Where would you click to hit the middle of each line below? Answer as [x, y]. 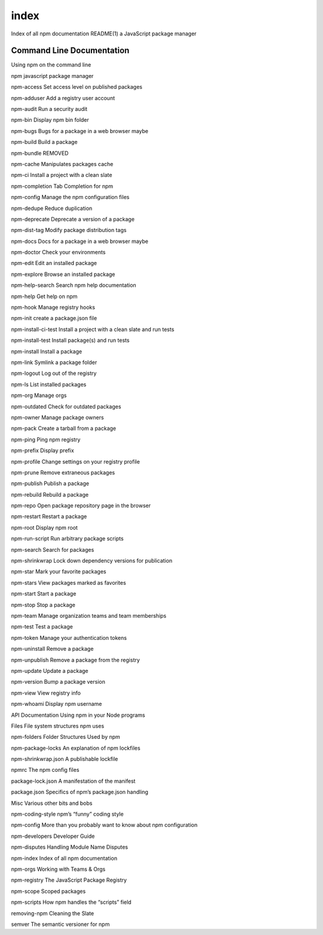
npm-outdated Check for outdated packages [66, 406]
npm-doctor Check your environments [58, 252]
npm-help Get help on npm [44, 296]
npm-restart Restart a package [49, 516]
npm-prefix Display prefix [42, 450]
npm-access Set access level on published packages [77, 87]
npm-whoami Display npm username [57, 704]
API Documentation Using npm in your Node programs [78, 715]
